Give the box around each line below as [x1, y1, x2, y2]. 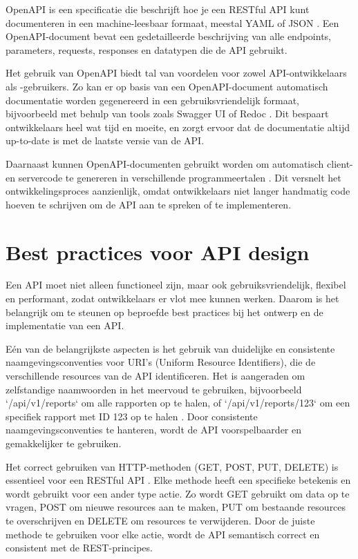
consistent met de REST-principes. [6, 540, 153, 555]
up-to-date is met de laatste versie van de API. [6, 133, 205, 148]
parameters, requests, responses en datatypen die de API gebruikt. [6, 42, 288, 57]
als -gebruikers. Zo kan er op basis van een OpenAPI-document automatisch [6, 79, 328, 93]
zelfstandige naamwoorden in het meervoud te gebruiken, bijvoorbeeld [6, 382, 302, 396]
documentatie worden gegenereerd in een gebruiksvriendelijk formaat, [6, 92, 299, 107]
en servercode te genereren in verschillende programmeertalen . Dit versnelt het [6, 170, 341, 184]
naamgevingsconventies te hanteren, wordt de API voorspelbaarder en [6, 422, 302, 437]
